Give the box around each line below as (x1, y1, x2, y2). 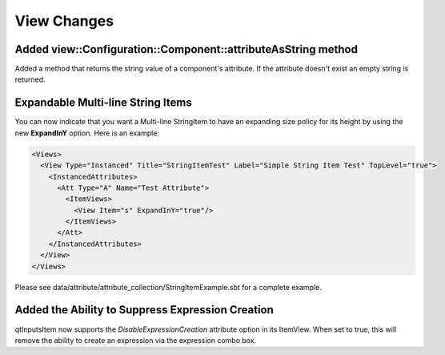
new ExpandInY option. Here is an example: (14, 128, 160, 138)
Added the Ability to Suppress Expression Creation (14, 303, 274, 317)
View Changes (14, 12, 114, 30)
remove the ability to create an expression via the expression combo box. (14, 335, 257, 345)
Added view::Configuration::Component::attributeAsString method (14, 42, 358, 56)
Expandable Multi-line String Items (14, 96, 192, 110)
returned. (14, 75, 46, 84)
